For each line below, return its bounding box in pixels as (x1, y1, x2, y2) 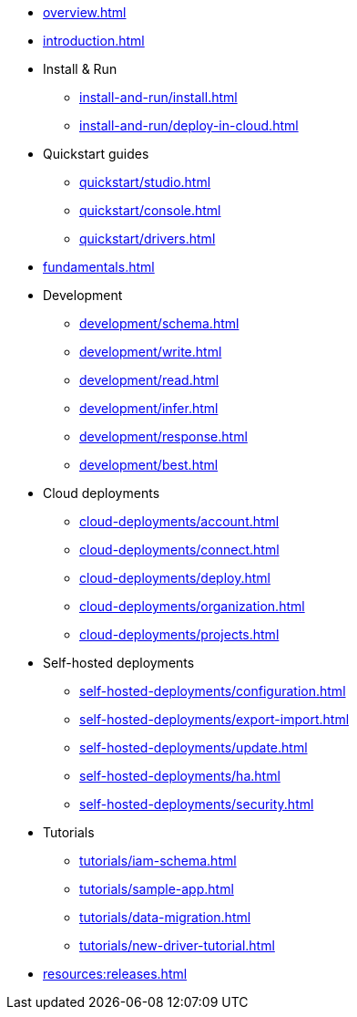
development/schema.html (79, 316, 240, 331)
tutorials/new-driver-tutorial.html (79, 938, 275, 953)
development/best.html (79, 457, 219, 472)
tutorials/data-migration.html (79, 909, 251, 925)
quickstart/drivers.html (79, 231, 216, 246)
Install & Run (43, 61, 117, 77)
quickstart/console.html (79, 202, 221, 218)
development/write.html (79, 344, 222, 359)
